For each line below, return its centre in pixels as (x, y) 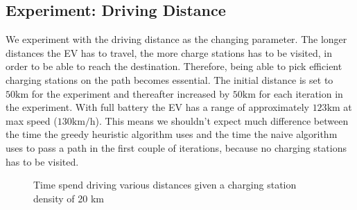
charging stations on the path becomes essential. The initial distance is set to (169, 79)
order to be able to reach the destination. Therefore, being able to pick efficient (174, 66)
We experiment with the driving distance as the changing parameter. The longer (176, 39)
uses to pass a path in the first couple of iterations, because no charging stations (176, 147)
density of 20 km (69, 198)
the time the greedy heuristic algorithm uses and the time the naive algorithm (172, 134)
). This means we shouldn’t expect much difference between (222, 120)
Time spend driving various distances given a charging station (165, 185)
